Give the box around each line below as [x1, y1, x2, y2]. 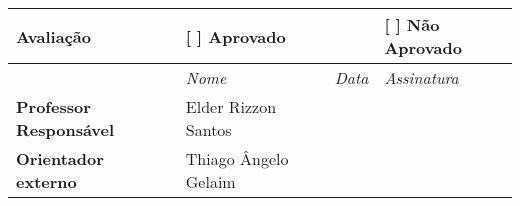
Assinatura [384, 66, 459, 89]
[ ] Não [384, 13, 440, 36]
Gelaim [185, 170, 236, 193]
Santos [185, 118, 232, 141]
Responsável [16, 118, 115, 141]
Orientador [16, 147, 104, 170]
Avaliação [16, 24, 91, 48]
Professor [16, 95, 91, 118]
